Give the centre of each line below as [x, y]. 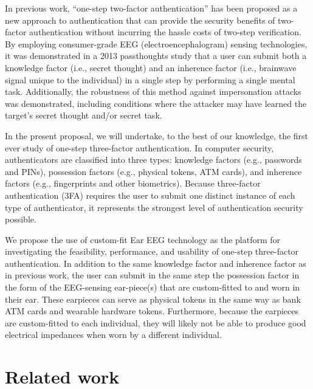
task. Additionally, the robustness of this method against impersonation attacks [153, 91]
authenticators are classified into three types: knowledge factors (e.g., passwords [153, 160]
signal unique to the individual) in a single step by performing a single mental [150, 79]
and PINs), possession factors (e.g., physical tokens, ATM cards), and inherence [153, 171]
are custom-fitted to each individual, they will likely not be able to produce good [156, 322]
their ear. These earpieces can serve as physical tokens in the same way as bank [153, 299]
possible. [21, 219]
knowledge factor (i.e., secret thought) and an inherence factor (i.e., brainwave [151, 67]
